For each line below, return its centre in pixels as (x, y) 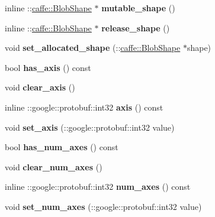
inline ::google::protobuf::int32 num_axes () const (98, 187)
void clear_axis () (40, 87)
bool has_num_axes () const (62, 147)
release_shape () (136, 27)
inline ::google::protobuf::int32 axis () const (84, 107)
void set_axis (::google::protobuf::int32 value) (90, 127)
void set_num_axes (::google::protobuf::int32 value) (103, 206)
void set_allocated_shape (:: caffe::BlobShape (93, 48)
